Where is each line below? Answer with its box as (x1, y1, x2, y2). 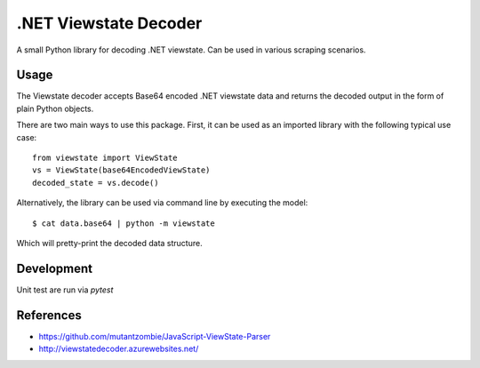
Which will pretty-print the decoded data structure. (16, 237, 204, 248)
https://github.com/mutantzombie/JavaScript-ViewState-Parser (38, 331, 271, 341)
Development (16, 260, 93, 276)
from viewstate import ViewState (32, 153, 178, 164)
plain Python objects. (16, 103, 94, 114)
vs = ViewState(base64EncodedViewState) (32, 165, 211, 175)
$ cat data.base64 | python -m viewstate (32, 218, 215, 228)
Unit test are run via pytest (16, 284, 114, 295)
